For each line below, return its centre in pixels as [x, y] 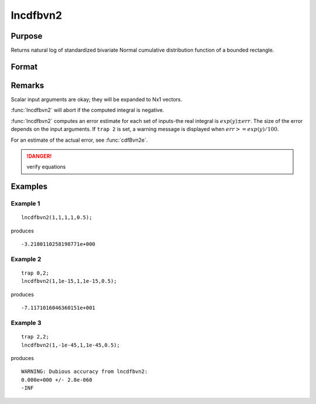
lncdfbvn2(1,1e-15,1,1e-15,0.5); [69, 281]
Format [24, 66]
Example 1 [25, 204]
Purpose [27, 36]
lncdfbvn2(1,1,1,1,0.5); [57, 218]
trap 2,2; [35, 337]
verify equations [46, 167]
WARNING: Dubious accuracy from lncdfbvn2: [85, 372]
